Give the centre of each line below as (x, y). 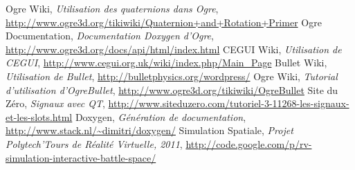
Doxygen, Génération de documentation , (161, 116)
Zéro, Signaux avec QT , (55, 103)
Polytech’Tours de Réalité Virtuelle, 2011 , (94, 143)
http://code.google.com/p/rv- (249, 143)
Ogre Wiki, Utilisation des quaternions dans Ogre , (112, 8)
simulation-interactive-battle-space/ (81, 157)
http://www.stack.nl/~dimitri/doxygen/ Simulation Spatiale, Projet (149, 130)
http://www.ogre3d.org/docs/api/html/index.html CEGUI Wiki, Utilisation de (174, 49)
